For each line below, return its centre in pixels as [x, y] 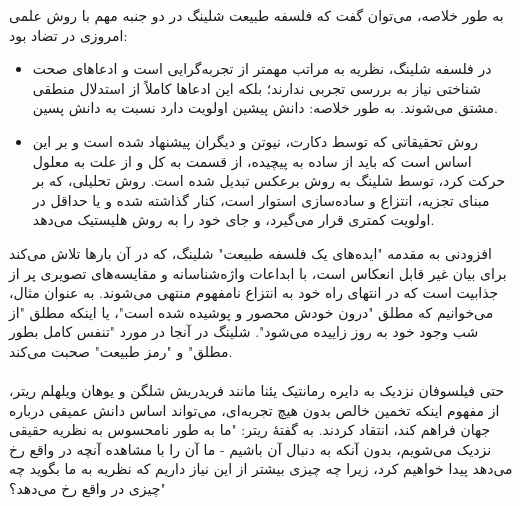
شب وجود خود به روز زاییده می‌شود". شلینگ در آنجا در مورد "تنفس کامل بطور [244, 331]
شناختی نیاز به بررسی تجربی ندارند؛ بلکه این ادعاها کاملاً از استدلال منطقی [257, 87]
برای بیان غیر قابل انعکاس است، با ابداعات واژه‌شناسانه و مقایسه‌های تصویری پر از [258, 272]
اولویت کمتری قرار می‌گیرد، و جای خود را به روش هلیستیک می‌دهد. [233, 219]
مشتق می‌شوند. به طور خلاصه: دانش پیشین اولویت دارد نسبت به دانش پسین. [265, 107]
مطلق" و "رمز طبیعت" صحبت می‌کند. [121, 350]
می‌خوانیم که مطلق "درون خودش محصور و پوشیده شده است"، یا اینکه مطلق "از [251, 311]
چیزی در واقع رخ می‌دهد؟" [87, 488]
